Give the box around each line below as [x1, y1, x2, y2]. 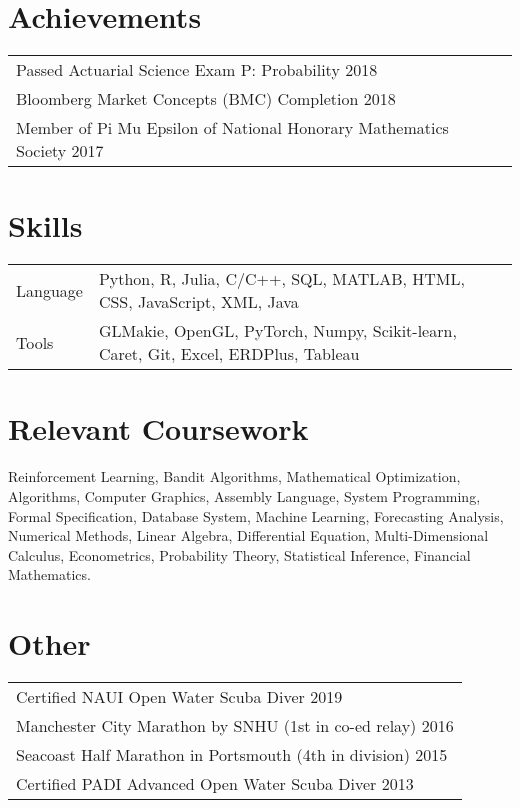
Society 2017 [16, 139, 104, 163]
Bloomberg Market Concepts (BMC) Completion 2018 [16, 87, 396, 111]
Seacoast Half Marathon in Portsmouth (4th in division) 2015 [16, 743, 448, 767]
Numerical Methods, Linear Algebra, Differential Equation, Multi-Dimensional [8, 525, 489, 546]
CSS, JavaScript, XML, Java [98, 290, 299, 314]
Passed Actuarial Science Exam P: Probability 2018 [16, 58, 378, 82]
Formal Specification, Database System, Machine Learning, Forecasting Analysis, [8, 505, 504, 526]
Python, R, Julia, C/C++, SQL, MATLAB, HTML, [98, 267, 465, 291]
